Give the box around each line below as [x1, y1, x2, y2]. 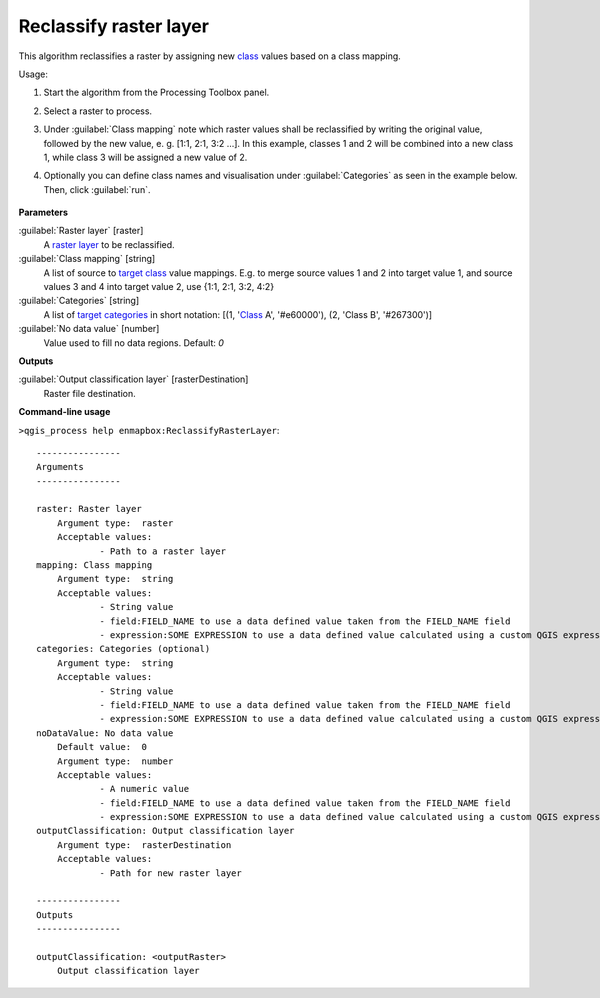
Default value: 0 [56, 741, 148, 753]
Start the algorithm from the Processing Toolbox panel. [43, 86, 270, 99]
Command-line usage [18, 406, 111, 418]
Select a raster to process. [43, 105, 153, 117]
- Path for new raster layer [99, 867, 242, 879]
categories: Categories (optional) [36, 643, 211, 655]
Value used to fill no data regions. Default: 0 [43, 336, 225, 349]
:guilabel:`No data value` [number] [18, 323, 160, 335]
